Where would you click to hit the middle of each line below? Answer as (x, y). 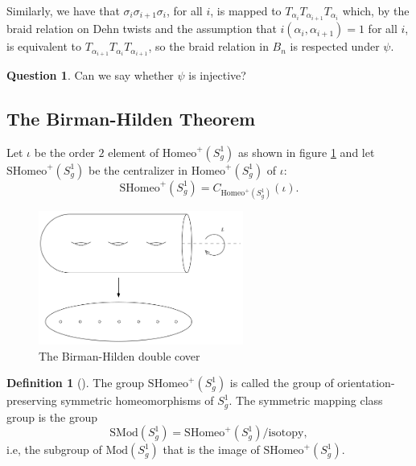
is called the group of (282, 383)
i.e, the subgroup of (54, 450)
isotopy (286, 433)
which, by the (376, 10)
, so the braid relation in (208, 46)
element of (134, 152)
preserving (32, 400)
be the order (64, 152)
